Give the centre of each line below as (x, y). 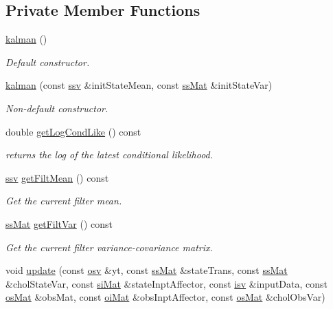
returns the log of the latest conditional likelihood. (110, 154)
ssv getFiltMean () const (57, 177)
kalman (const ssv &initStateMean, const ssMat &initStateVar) (139, 85)
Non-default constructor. (57, 108)
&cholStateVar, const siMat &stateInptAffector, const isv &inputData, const (167, 283)
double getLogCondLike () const (73, 131)
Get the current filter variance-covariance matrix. (109, 247)
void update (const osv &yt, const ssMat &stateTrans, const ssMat (147, 270)
